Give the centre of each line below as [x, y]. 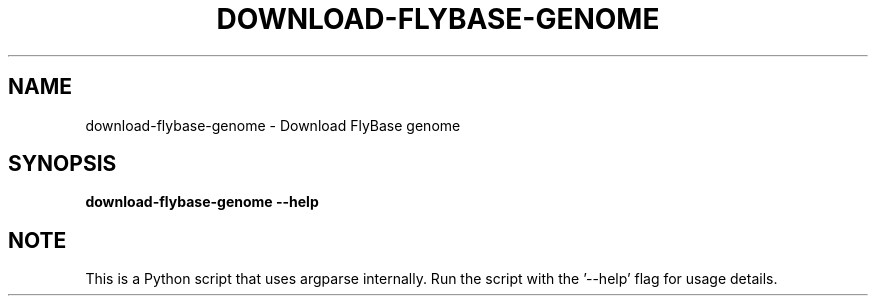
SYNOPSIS [62, 164]
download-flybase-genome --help [202, 202]
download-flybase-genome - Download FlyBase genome [273, 125]
